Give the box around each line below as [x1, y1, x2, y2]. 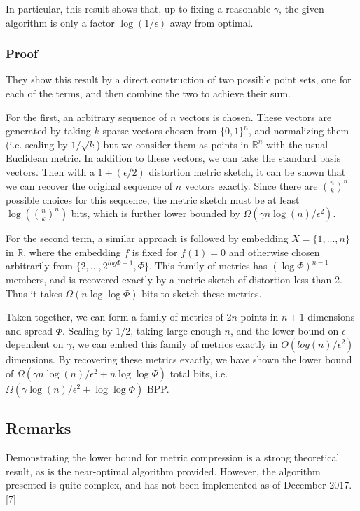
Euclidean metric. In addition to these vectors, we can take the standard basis [6, 150, 341, 165]
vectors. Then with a [6, 164, 95, 178]
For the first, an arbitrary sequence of [6, 109, 167, 124]
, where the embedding [23, 244, 121, 259]
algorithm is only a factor [6, 15, 115, 29]
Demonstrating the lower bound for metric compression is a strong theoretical [6, 450, 340, 465]
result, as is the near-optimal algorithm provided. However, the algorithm [6, 463, 321, 478]
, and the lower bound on [230, 323, 339, 337]
